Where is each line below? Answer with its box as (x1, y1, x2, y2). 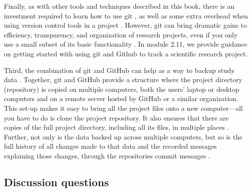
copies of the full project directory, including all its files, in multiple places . (4, 122, 229, 132)
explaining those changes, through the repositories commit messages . (4, 150, 210, 160)
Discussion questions (4, 174, 109, 189)
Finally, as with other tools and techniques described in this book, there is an (4, 1, 235, 11)
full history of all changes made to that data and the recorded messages (4, 141, 217, 151)
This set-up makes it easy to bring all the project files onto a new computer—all (4, 103, 243, 113)
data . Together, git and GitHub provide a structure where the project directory (4, 74, 242, 85)
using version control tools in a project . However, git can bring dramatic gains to (4, 20, 247, 30)
